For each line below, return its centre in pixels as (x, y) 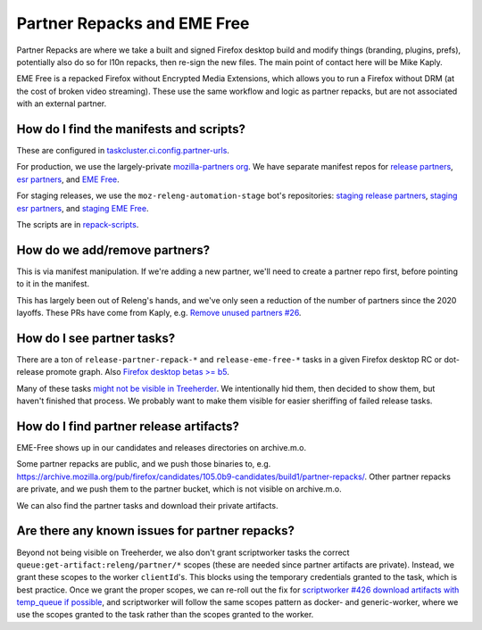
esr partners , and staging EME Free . (83, 208)
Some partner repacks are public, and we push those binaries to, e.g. (144, 464)
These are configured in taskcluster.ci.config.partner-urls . (123, 151)
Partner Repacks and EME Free (133, 23)
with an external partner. (62, 104)
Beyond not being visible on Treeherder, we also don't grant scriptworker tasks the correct (183, 552)
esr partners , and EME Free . (68, 179)
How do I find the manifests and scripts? (131, 129)
